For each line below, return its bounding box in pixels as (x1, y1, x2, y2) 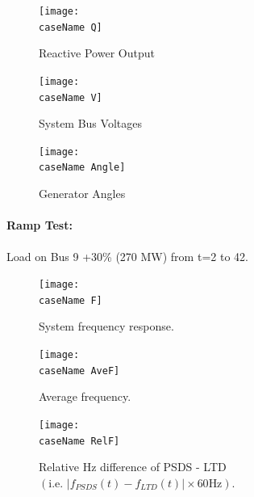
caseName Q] (39, 21, 102, 33)
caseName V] (39, 91, 102, 103)
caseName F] (39, 294, 102, 306)
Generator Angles (39, 185, 126, 202)
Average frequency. (39, 388, 131, 405)
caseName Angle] (39, 162, 126, 174)
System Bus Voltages (39, 115, 142, 132)
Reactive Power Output (39, 44, 155, 61)
